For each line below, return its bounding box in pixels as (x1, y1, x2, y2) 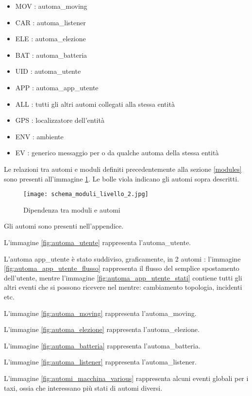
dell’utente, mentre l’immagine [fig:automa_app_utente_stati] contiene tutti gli (4, 272, 242, 282)
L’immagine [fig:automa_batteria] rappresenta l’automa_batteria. (4, 340, 201, 350)
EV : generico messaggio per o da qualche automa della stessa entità (15, 148, 219, 158)
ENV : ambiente (15, 131, 64, 141)
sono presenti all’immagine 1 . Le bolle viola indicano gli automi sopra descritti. (4, 173, 239, 183)
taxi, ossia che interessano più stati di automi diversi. (4, 382, 163, 393)
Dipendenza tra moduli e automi (23, 204, 120, 214)
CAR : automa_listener (15, 17, 86, 27)
